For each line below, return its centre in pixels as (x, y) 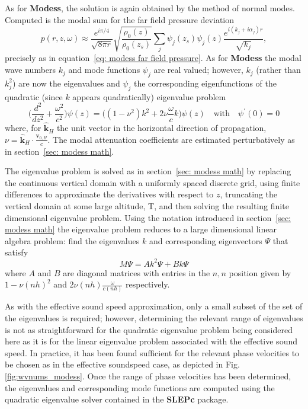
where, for (23, 128)
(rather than (278, 70)
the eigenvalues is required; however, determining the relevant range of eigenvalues (154, 318)
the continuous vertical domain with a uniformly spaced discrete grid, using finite (153, 182)
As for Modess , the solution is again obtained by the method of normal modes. (150, 8)
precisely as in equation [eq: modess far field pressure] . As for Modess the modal (153, 58)
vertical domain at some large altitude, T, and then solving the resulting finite (147, 206)
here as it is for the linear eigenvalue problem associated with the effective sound (151, 341)
